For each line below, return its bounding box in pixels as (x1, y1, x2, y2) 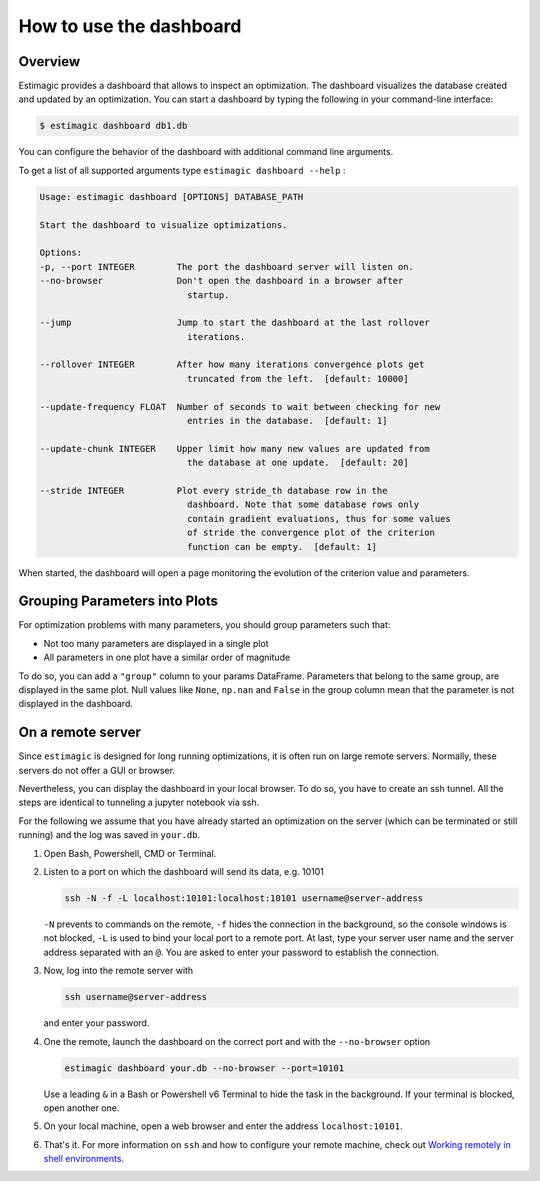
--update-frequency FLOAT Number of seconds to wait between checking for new (39, 401, 441, 412)
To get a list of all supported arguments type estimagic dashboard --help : (18, 164, 346, 176)
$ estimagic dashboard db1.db (39, 120, 188, 132)
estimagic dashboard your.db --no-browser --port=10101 (64, 1062, 345, 1074)
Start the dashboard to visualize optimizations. (39, 219, 288, 230)
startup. (186, 289, 230, 300)
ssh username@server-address (64, 991, 208, 1003)
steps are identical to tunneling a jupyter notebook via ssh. (18, 796, 260, 809)
